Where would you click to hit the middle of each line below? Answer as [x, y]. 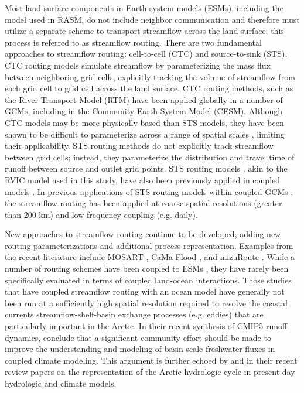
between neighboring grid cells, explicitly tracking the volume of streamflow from [150, 76]
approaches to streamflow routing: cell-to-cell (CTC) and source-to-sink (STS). [146, 54]
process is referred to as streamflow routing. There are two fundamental [133, 42]
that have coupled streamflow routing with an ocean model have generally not [145, 291]
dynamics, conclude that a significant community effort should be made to [138, 337]
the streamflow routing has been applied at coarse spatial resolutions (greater [144, 203]
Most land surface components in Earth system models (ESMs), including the [144, 8]
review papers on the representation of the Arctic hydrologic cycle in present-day [150, 372]
